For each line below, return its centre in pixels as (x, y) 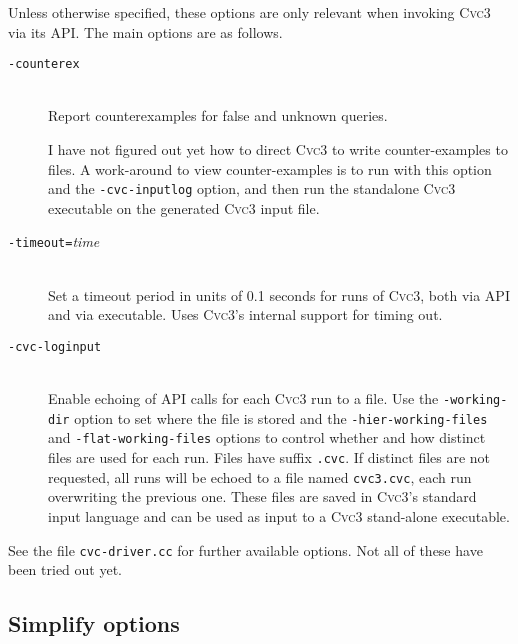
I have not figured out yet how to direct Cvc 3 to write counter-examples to (278, 149)
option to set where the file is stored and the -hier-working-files (281, 417)
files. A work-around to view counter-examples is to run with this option (270, 168)
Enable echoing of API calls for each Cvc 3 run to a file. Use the (243, 398)
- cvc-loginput (55, 346)
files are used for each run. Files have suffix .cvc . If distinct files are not (269, 457)
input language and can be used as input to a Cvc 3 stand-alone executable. (279, 516)
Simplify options (94, 623)
